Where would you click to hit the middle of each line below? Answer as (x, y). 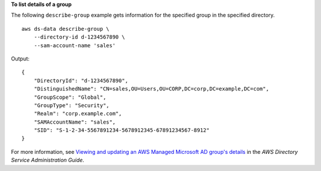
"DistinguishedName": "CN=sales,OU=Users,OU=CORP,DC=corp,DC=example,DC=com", (151, 89)
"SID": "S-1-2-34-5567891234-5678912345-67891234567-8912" (122, 130)
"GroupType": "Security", (72, 105)
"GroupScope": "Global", (70, 97)
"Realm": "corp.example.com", (78, 114)
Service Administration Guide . (48, 160)
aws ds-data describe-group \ (66, 29)
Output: (20, 59)
